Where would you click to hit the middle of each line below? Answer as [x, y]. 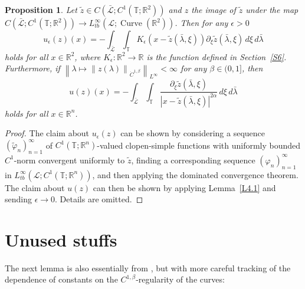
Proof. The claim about [47, 133]
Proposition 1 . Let [41, 9]
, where [88, 56]
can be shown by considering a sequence [193, 133]
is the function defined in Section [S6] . [217, 56]
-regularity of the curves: [180, 279]
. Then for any [201, 22]
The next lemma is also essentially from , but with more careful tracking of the [148, 267]
